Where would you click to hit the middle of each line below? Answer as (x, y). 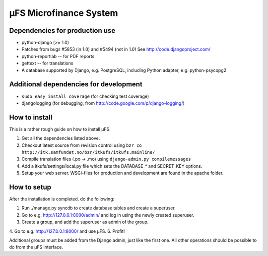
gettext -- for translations (47, 63)
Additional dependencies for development (76, 84)
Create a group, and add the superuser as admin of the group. (85, 222)
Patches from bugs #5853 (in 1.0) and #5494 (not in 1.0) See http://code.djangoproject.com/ (116, 49)
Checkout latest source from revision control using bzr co (82, 145)
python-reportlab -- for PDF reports (58, 56)
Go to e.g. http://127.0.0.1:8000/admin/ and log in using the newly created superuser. (108, 215)
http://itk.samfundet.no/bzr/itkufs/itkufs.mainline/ (88, 152)
